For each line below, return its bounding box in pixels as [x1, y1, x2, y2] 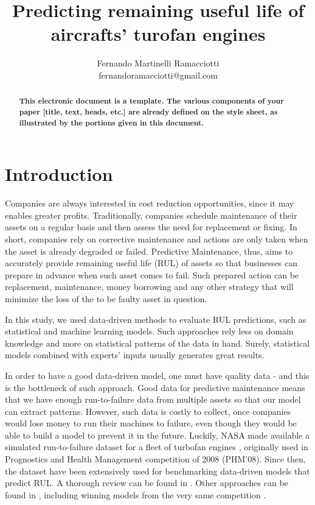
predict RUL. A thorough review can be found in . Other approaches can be [5, 476, 288, 489]
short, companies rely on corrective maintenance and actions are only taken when [5, 232, 308, 245]
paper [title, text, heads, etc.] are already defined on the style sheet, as [19, 106, 278, 117]
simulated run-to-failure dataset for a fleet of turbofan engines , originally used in [5, 440, 308, 453]
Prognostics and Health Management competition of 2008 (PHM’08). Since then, [5, 453, 306, 465]
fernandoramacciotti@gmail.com [99, 68, 218, 81]
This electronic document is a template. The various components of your [19, 96, 284, 107]
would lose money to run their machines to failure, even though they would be [5, 417, 297, 429]
